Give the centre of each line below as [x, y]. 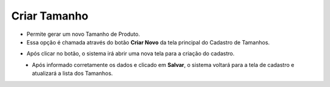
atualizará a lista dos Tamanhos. [72, 74]
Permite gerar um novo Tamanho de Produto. [83, 34]
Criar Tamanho [50, 16]
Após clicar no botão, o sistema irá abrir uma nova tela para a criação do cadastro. [130, 54]
